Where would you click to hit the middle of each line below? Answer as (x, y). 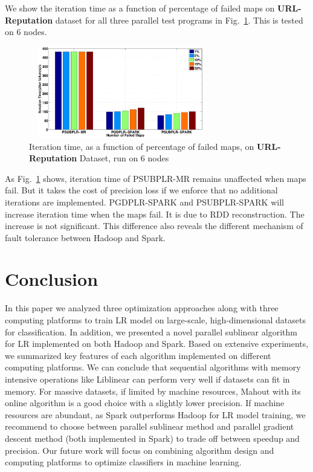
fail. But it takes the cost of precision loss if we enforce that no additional (141, 190)
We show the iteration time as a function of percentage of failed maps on (140, 8)
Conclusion (52, 279)
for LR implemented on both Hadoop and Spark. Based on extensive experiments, (157, 344)
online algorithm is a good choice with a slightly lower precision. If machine (145, 403)
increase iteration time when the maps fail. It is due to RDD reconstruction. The (155, 214)
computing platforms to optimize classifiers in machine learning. (123, 462)
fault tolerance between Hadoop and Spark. (85, 237)
